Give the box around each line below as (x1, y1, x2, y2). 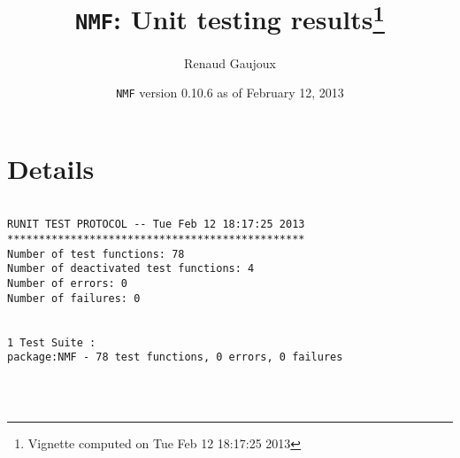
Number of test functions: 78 (7, 247, 185, 260)
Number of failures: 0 (7, 291, 141, 305)
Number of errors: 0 (7, 277, 128, 291)
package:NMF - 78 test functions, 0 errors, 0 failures (7, 351, 343, 364)
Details (7, 150, 95, 186)
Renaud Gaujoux (184, 53, 276, 72)
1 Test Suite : (7, 336, 96, 349)
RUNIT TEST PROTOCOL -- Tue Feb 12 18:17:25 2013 (7, 218, 305, 231)
